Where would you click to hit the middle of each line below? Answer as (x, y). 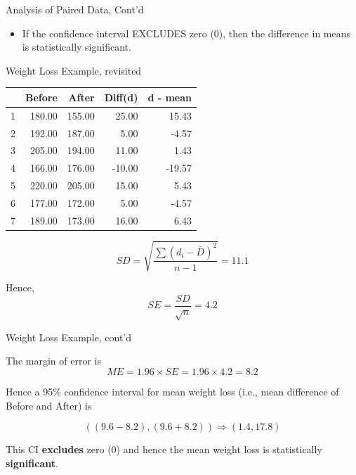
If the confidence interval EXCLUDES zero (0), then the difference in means (186, 33)
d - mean (170, 97)
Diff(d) (121, 97)
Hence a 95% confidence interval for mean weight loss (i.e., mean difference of (172, 392)
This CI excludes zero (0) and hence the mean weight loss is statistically (164, 449)
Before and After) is (49, 405)
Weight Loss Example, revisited (74, 70)
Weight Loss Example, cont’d (69, 337)
